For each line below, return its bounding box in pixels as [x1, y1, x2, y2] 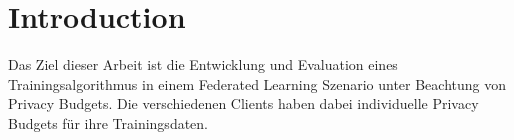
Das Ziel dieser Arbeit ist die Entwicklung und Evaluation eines [8, 54, 398, 75]
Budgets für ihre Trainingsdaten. [8, 112, 209, 133]
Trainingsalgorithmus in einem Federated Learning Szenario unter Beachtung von [8, 73, 507, 94]
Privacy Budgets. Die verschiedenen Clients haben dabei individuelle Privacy [8, 93, 479, 114]
